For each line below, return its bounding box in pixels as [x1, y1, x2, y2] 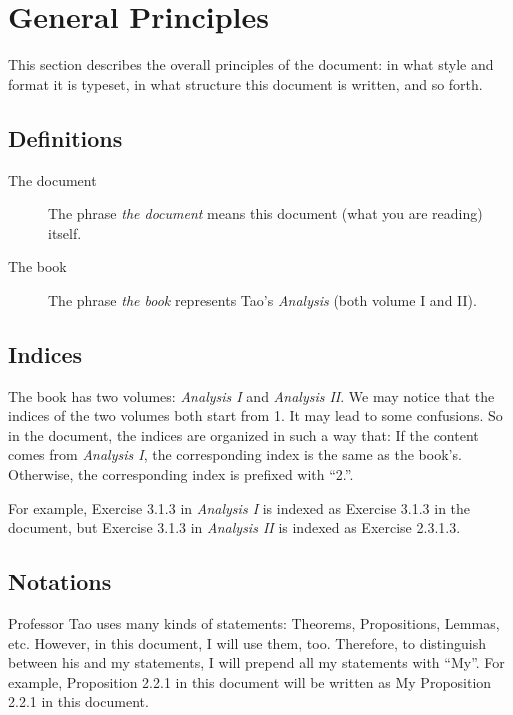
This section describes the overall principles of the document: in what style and [8, 54, 494, 75]
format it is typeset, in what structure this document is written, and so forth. [8, 73, 483, 94]
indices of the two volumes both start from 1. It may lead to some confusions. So [8, 405, 503, 426]
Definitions [8, 122, 123, 153]
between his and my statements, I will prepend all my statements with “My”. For [8, 652, 505, 673]
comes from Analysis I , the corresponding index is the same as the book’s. [8, 444, 462, 465]
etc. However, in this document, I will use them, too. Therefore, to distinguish [8, 632, 486, 653]
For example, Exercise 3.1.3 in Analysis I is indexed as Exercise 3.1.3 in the [8, 497, 471, 518]
